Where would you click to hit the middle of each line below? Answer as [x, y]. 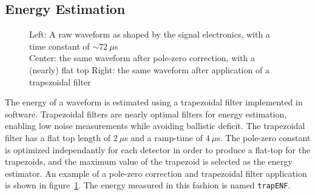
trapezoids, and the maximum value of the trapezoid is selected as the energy [149, 161]
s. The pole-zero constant [264, 137]
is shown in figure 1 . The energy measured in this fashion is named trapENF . [148, 185]
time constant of [59, 46]
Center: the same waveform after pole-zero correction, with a [142, 58]
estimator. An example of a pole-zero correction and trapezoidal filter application [156, 173]
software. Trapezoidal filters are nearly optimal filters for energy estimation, [146, 114]
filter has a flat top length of [58, 137]
